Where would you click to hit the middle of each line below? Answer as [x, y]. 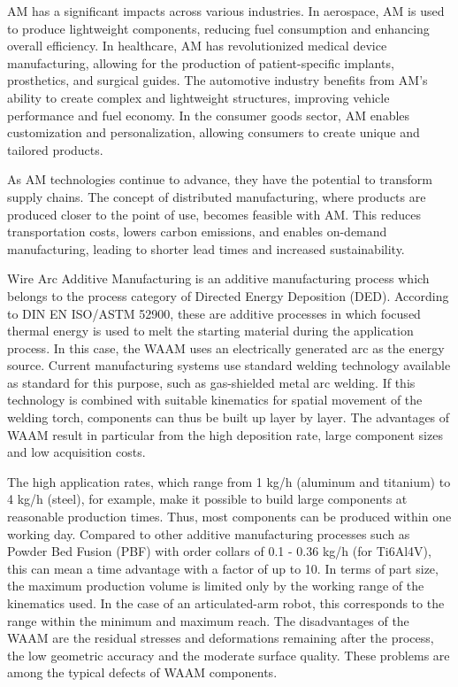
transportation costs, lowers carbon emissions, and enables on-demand [197, 232]
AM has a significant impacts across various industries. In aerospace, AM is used [226, 11]
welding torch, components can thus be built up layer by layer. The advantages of [229, 417]
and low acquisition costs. [76, 452]
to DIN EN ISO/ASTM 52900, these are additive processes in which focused [214, 313]
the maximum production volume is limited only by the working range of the [216, 586]
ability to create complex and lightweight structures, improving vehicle [198, 97]
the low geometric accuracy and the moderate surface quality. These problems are [229, 655]
